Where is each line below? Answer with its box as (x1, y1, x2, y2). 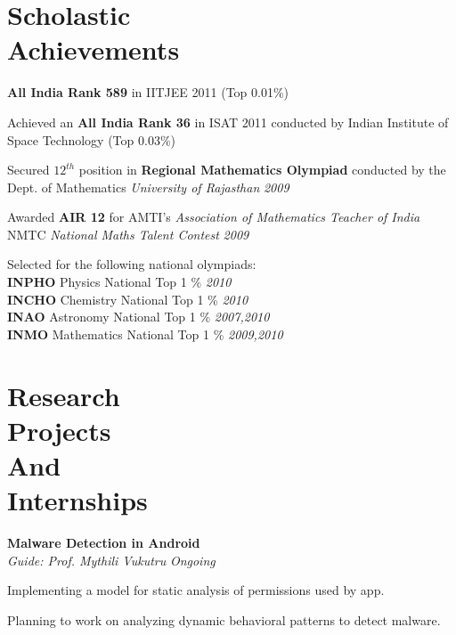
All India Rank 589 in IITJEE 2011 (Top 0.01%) (7, 83, 289, 102)
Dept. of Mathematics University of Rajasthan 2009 (7, 177, 289, 196)
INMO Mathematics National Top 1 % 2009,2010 (7, 324, 283, 343)
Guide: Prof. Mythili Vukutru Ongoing (7, 550, 216, 569)
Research (7, 377, 120, 413)
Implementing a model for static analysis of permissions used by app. (7, 581, 385, 599)
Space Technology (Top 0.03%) (7, 130, 175, 149)
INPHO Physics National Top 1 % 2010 (7, 273, 232, 291)
